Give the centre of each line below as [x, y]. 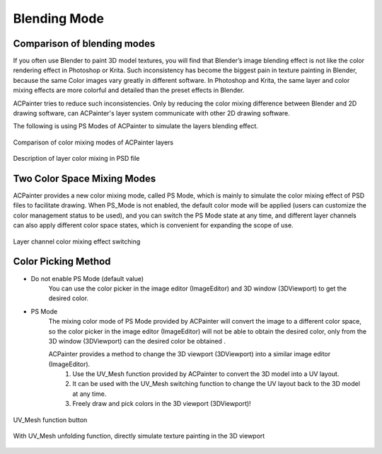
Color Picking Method [62, 262]
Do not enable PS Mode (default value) [87, 278]
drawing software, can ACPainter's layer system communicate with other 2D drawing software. [151, 113]
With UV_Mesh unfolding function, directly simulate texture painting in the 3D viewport [139, 436]
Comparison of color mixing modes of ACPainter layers [93, 142]
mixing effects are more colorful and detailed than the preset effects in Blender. [129, 90]
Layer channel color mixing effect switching [77, 242]
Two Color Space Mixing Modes [85, 178]
